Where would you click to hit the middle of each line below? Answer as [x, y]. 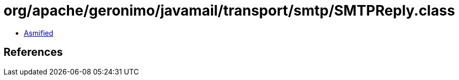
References [33, 52]
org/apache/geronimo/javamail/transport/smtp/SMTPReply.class [229, 11]
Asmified [39, 33]
